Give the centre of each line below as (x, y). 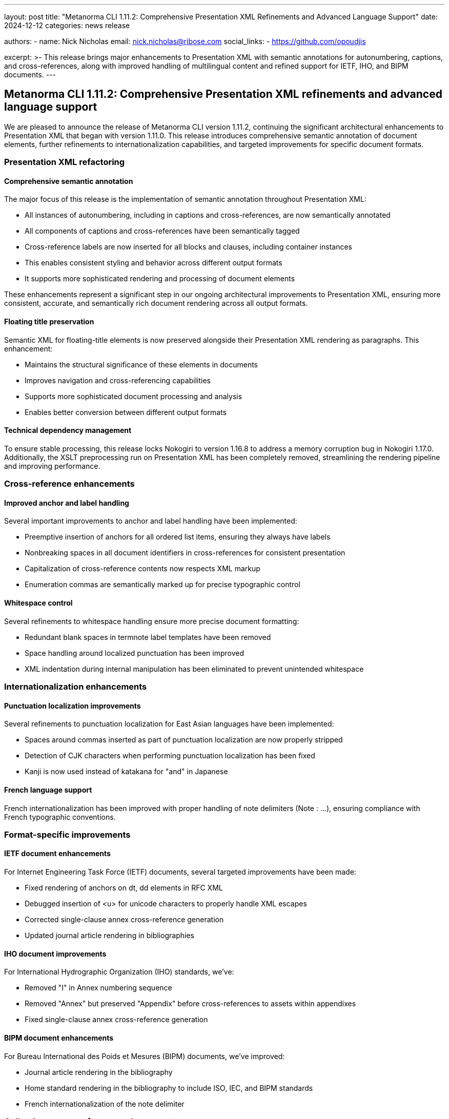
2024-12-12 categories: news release (67, 25)
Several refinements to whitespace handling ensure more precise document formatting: (152, 621)
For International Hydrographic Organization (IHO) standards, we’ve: (119, 972)
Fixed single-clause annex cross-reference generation (116, 1020)
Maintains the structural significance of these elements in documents (141, 364)
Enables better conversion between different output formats (126, 412)
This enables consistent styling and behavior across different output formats (154, 263)
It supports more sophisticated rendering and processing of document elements (160, 279)
